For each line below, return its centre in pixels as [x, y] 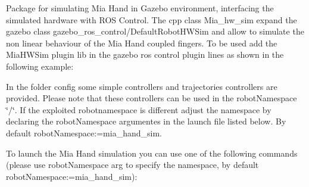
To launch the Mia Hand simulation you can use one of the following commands [152, 153]
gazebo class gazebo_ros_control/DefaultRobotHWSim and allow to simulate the [155, 31]
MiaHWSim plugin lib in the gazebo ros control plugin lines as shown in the [145, 54]
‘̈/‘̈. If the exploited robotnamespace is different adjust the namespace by [139, 109]
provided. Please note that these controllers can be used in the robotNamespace [152, 98]
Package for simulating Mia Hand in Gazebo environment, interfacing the [140, 8]
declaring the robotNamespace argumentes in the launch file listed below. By [146, 121]
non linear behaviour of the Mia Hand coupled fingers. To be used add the [142, 43]
